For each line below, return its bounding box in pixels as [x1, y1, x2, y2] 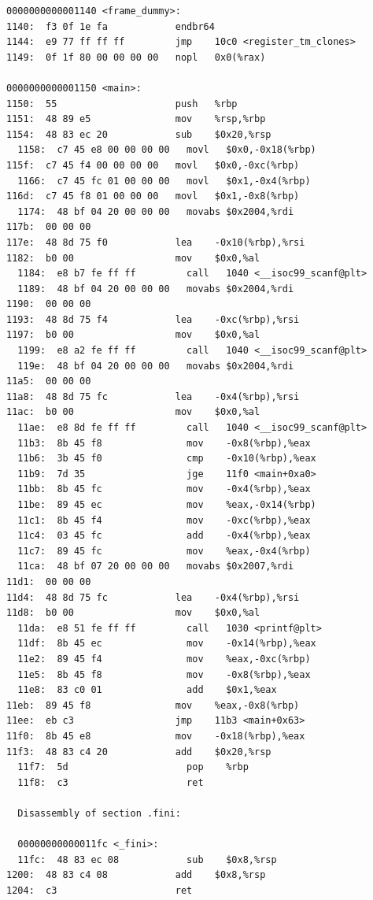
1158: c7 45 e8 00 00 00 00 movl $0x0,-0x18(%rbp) [17, 144, 316, 156]
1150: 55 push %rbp [6, 98, 238, 109]
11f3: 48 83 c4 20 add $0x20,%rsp [6, 746, 271, 757]
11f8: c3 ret [17, 776, 204, 788]
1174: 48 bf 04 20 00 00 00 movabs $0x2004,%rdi [17, 206, 294, 217]
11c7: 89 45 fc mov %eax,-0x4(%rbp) [17, 545, 311, 557]
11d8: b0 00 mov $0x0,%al [6, 607, 260, 619]
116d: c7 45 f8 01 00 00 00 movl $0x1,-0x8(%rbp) [6, 191, 300, 202]
